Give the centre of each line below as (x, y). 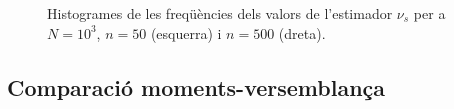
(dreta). (302, 32)
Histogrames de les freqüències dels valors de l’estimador (220, 13)
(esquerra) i (186, 32)
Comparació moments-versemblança (196, 86)
